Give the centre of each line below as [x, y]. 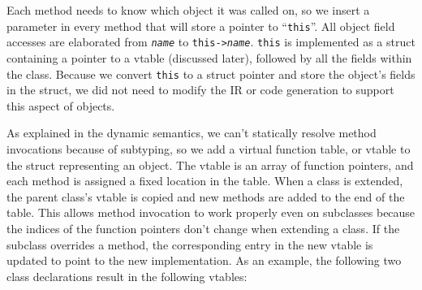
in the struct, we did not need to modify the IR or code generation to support [200, 90]
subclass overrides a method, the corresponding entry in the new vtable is [190, 244]
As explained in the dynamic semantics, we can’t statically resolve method [192, 133]
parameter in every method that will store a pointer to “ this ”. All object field [201, 26]
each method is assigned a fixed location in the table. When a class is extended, [205, 181]
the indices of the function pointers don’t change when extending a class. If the [203, 228]
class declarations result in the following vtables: [127, 276]
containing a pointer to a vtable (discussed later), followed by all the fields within [209, 57]
